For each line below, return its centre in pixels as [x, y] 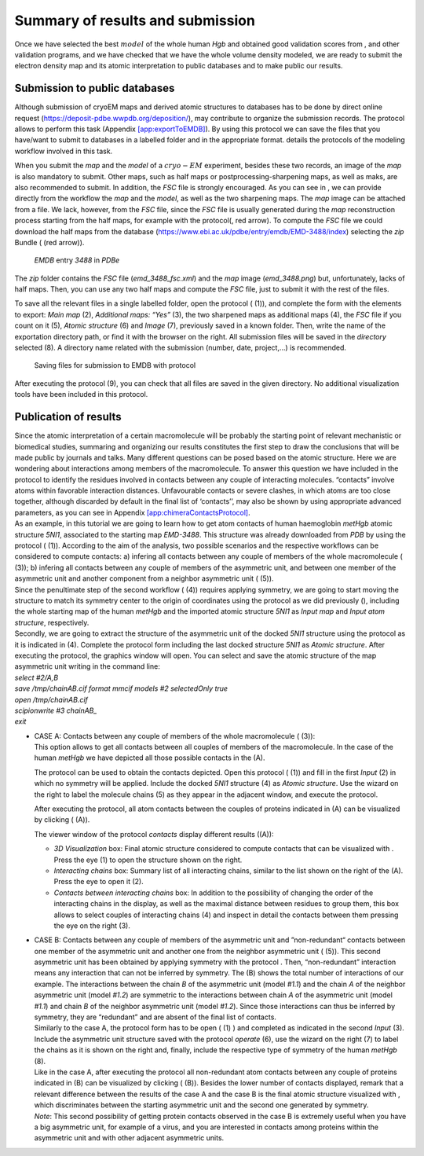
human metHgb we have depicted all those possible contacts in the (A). [150, 758]
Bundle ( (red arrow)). [49, 242]
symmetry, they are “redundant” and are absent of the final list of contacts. [155, 1017]
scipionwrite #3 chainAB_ [56, 710]
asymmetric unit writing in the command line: [87, 666]
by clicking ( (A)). [62, 820]
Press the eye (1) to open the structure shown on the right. [148, 860]
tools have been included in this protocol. [81, 395]
